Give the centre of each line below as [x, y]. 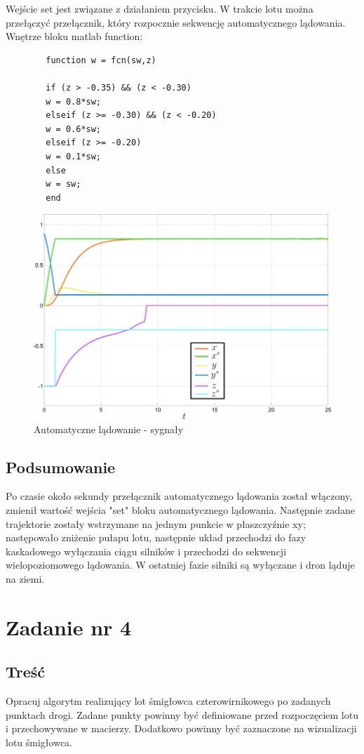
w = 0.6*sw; [74, 129]
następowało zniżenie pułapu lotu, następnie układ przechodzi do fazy [156, 537]
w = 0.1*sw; [74, 156]
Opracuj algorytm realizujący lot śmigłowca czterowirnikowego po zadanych [168, 701]
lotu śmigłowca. [39, 742]
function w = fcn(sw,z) [101, 60]
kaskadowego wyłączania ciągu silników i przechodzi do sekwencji [146, 551]
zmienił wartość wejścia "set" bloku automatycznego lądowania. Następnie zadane [181, 509]
